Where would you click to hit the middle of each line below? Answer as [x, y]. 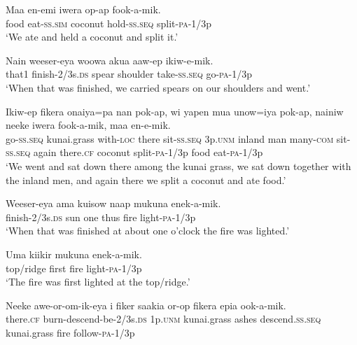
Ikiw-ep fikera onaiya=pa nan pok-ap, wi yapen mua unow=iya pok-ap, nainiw [175, 111]
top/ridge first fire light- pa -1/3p [74, 268]
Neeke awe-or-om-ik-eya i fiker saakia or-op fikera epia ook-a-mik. [146, 305]
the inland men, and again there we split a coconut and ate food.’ [146, 179]
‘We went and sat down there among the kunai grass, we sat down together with [178, 166]
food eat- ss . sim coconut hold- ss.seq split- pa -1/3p [109, 23]
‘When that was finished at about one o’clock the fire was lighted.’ [148, 231]
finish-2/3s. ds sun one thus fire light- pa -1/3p [101, 217]
